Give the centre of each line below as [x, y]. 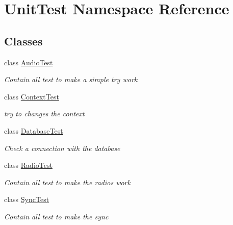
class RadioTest [28, 165]
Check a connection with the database [62, 148]
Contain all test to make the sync [56, 216]
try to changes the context [44, 114]
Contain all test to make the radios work [67, 182]
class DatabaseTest [34, 130]
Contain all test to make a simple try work [71, 79]
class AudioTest [29, 62]
